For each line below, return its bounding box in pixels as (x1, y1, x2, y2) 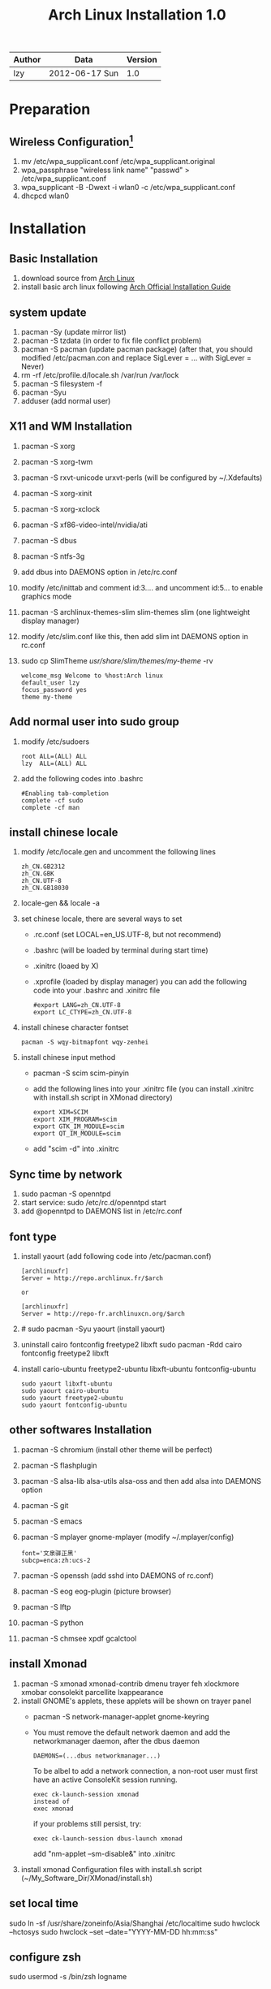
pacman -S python (20, 1618, 84, 1628)
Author (13, 54, 41, 66)
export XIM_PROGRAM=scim (32, 1115, 118, 1124)
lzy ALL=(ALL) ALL (20, 759, 88, 767)
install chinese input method (20, 1053, 116, 1062)
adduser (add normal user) (20, 396, 111, 405)
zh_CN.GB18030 (20, 884, 69, 893)
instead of (32, 1797, 71, 1805)
